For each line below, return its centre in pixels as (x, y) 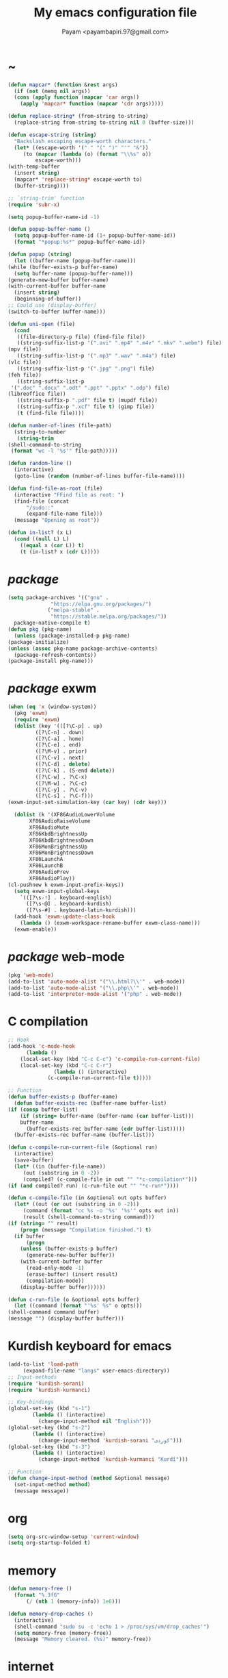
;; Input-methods (32, 1377)
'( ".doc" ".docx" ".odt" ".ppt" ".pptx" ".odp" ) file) (90, 388)
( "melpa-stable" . (73, 610)
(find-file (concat (42, 501)
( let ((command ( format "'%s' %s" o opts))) (78, 1306)
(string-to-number (40, 432)
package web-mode (66, 957)
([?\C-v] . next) (60, 758)
